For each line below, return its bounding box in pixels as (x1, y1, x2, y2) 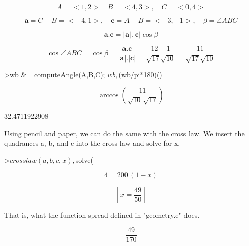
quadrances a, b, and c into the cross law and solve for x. (4, 138, 180, 148)
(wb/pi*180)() (118, 69, 162, 80)
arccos (100, 92, 119, 99)
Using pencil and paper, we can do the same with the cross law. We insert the (4, 128, 245, 138)
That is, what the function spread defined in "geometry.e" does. (4, 210, 200, 220)
